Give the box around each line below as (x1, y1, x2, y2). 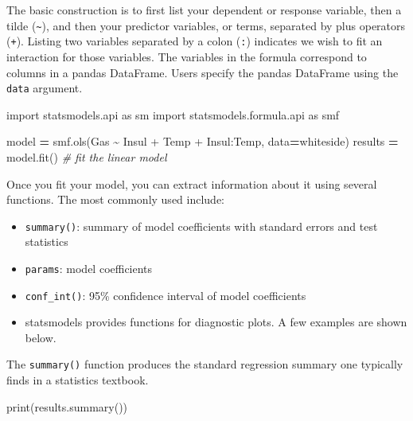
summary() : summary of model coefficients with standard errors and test (25, 217, 378, 234)
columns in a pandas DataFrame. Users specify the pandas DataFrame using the (6, 64, 399, 80)
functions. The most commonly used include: (6, 191, 225, 208)
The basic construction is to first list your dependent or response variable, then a (6, 2, 402, 18)
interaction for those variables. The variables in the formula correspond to (6, 48, 367, 64)
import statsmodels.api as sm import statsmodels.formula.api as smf (6, 106, 340, 123)
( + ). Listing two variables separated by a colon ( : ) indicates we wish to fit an (6, 33, 383, 49)
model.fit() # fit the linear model (6, 148, 167, 165)
